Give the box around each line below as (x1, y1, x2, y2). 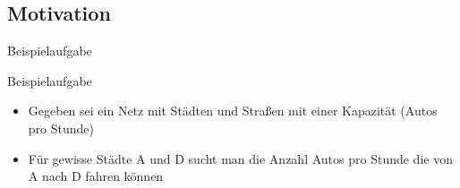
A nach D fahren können (28, 167, 164, 185)
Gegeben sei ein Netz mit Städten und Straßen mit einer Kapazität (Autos (28, 101, 438, 120)
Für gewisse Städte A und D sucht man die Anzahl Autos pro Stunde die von (28, 149, 453, 167)
